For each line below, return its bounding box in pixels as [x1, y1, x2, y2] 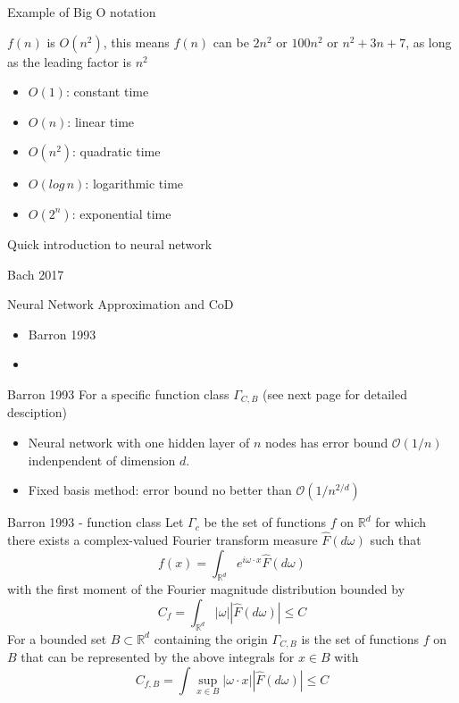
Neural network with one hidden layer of [28, 432, 250, 451]
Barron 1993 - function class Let [7, 513, 184, 531]
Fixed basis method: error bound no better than [28, 481, 292, 499]
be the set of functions [204, 513, 327, 531]
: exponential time [71, 204, 171, 222]
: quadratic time [72, 142, 161, 161]
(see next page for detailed [263, 384, 407, 403]
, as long [405, 32, 452, 51]
